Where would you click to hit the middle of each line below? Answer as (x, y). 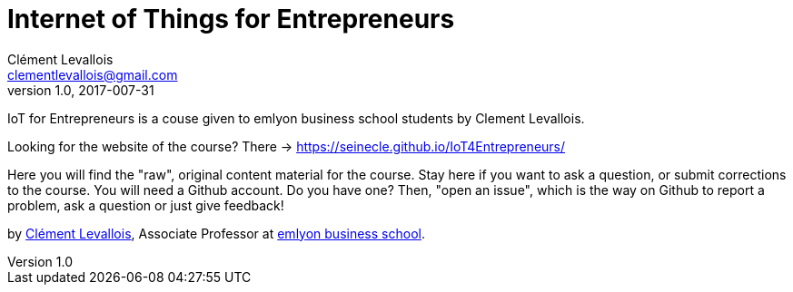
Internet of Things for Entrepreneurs (231, 19)
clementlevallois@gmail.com (93, 74)
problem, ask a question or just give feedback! (146, 205)
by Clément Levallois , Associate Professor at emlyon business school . (216, 233)
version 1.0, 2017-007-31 (81, 90)
